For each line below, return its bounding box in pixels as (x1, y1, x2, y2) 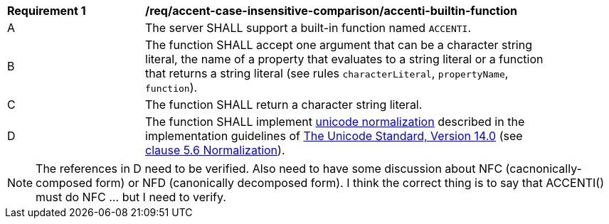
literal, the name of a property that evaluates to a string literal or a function (145, 52, 544, 66)
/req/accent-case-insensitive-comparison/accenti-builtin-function (145, 4, 518, 18)
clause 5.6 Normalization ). (145, 143, 285, 157)
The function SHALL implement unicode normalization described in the (145, 114, 525, 129)
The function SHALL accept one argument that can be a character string (145, 38, 533, 52)
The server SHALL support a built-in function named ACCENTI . (145, 21, 472, 35)
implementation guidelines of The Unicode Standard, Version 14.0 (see (145, 129, 523, 143)
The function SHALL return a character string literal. (145, 97, 423, 112)
